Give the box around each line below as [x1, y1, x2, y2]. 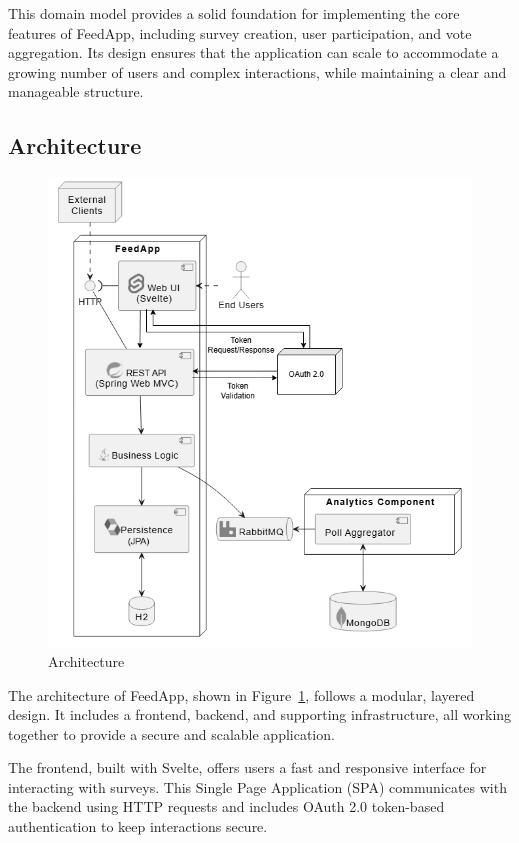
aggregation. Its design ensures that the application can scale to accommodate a [8, 42, 499, 63]
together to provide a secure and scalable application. [8, 723, 335, 744]
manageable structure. [8, 81, 144, 102]
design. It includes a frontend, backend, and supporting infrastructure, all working [8, 704, 512, 725]
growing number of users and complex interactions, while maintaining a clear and [8, 61, 507, 82]
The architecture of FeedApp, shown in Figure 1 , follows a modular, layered [8, 684, 475, 705]
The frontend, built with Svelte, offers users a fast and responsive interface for [8, 757, 487, 778]
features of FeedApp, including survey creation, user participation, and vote [8, 22, 472, 43]
